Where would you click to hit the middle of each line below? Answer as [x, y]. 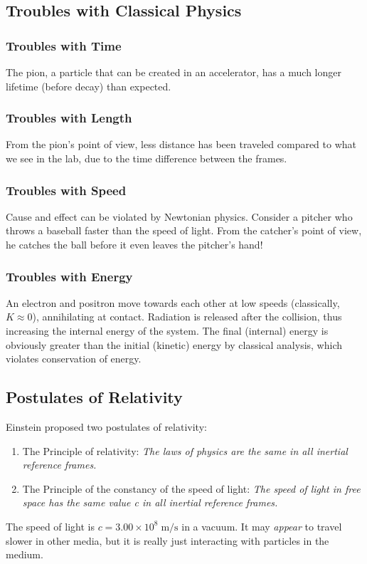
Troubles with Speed [66, 190]
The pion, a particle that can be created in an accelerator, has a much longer [174, 72]
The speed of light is [50, 526]
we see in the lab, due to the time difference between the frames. [147, 158]
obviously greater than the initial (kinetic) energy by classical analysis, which [174, 344]
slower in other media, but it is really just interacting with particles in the [167, 540]
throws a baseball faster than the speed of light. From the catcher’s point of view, [184, 230]
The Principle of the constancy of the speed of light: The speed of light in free [191, 488]
